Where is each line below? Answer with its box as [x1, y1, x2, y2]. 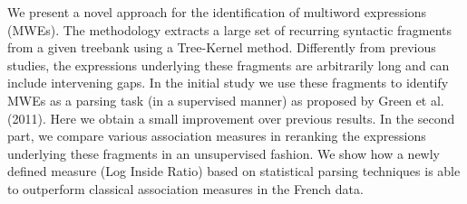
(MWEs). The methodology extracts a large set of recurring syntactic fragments [7, 20, 452, 39]
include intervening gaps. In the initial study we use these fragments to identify [7, 73, 449, 92]
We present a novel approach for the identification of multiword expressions [7, 3, 427, 21]
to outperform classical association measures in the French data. [7, 179, 364, 198]
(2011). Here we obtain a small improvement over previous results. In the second [7, 108, 455, 127]
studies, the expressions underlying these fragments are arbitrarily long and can [7, 55, 450, 74]
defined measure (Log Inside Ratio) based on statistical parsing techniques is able [7, 162, 461, 181]
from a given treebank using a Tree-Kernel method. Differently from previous [7, 38, 436, 57]
